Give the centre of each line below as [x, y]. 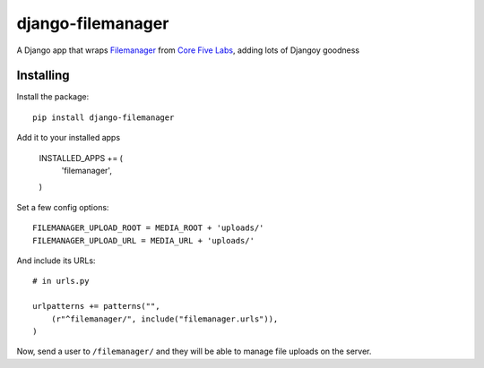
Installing [43, 76]
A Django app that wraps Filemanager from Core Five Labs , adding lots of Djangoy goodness [188, 50]
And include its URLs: [56, 261]
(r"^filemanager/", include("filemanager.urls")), [164, 319]
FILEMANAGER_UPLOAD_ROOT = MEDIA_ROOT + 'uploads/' [148, 228]
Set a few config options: [63, 207]
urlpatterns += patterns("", [96, 306]
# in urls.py [61, 281]
